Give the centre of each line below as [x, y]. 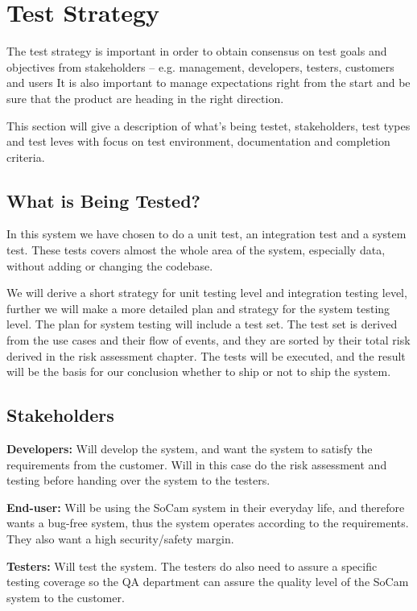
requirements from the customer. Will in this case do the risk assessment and [197, 464]
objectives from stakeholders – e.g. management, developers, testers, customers [200, 66]
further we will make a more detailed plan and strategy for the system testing [198, 308]
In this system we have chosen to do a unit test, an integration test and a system [206, 234]
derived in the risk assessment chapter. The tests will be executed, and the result [206, 355]
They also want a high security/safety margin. [120, 539]
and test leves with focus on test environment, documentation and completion [198, 141]
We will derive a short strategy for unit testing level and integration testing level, [207, 293]
